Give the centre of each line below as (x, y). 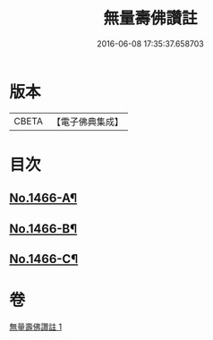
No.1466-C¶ (44, 259)
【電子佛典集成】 (87, 122)
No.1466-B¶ (43, 229)
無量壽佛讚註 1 (36, 327)
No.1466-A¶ (43, 198)
